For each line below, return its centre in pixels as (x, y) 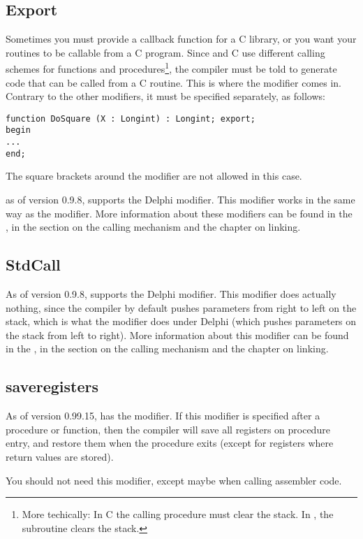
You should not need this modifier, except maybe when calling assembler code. (174, 480)
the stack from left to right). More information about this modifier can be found (177, 335)
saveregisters (52, 386)
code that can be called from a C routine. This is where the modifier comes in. (174, 82)
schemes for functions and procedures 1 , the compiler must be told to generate (171, 68)
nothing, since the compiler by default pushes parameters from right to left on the (181, 307)
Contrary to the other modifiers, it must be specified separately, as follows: (165, 96)
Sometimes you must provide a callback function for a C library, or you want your (181, 39)
